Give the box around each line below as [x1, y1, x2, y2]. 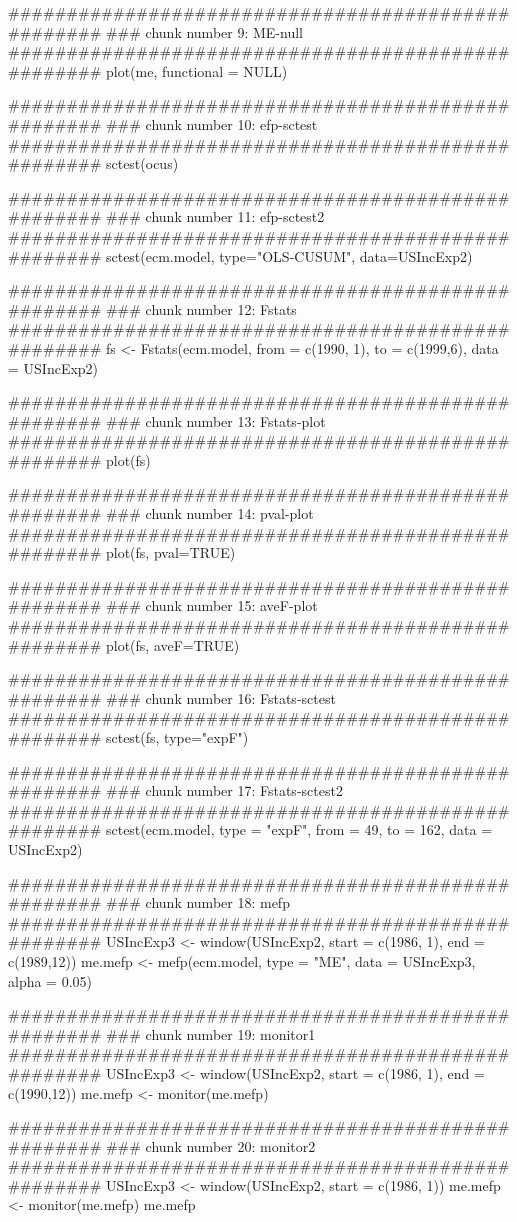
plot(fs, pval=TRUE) [105, 542, 236, 563]
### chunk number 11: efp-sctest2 [105, 206, 325, 227]
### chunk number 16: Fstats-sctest [105, 687, 336, 708]
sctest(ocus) [105, 153, 179, 174]
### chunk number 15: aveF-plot [105, 595, 318, 616]
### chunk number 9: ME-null [105, 21, 303, 42]
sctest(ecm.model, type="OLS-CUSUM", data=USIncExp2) [105, 245, 473, 266]
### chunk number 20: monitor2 [105, 1135, 316, 1156]
